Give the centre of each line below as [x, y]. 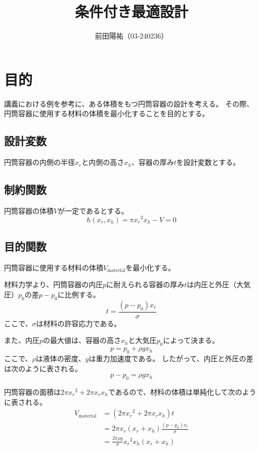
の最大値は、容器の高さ [82, 340]
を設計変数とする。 [208, 162]
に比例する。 [79, 294]
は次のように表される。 [43, 368]
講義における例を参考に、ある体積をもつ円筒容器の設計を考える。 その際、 [129, 103]
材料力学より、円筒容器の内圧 [54, 284]
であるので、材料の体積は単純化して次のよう [182, 391]
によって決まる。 [191, 340]
